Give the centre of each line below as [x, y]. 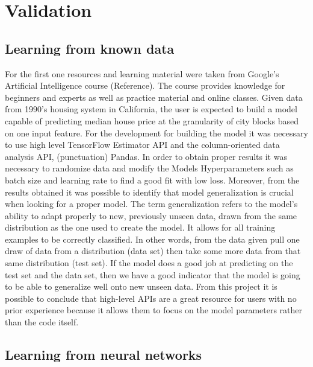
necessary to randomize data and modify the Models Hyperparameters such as [149, 168]
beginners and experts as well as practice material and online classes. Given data [154, 97]
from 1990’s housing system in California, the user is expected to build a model [151, 109]
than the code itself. [42, 322]
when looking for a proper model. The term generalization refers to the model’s [151, 204]
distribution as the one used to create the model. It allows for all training [140, 227]
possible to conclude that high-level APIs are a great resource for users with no [151, 298]
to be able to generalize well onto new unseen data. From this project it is [141, 286]
